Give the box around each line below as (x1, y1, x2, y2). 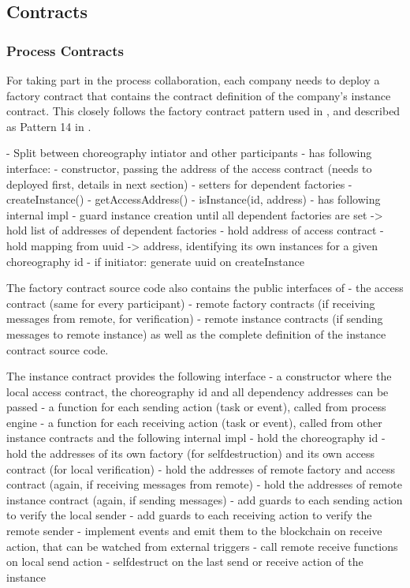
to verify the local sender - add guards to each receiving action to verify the (6, 507, 372, 523)
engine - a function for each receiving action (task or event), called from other (6, 414, 382, 430)
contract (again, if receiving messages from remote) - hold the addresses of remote (6, 476, 402, 492)
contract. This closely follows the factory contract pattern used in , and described (6, 103, 401, 119)
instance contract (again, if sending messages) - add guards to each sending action (6, 491, 403, 507)
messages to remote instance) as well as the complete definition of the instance (6, 325, 386, 342)
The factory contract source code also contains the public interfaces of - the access (6, 279, 404, 296)
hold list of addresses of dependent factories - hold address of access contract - (6, 222, 384, 238)
